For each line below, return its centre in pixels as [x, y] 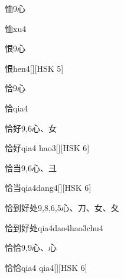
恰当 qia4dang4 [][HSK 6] [48, 188]
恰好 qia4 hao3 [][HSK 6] [47, 148]
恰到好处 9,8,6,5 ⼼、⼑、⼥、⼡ [62, 207]
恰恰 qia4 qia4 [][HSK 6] [46, 267]
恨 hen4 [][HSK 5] [34, 68]
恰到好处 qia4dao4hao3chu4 [54, 227]
